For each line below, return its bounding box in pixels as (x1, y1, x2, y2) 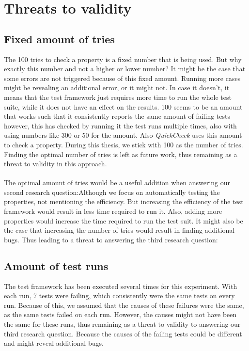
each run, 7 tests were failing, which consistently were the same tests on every (4, 290, 235, 301)
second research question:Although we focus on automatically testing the (4, 187, 220, 197)
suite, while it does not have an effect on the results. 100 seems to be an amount (4, 101, 243, 112)
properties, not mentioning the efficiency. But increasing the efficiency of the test (4, 196, 244, 207)
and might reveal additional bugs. (4, 338, 104, 348)
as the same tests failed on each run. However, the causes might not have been (4, 309, 237, 319)
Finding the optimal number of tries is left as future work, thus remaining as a (4, 149, 237, 159)
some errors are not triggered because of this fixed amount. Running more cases (4, 73, 241, 83)
